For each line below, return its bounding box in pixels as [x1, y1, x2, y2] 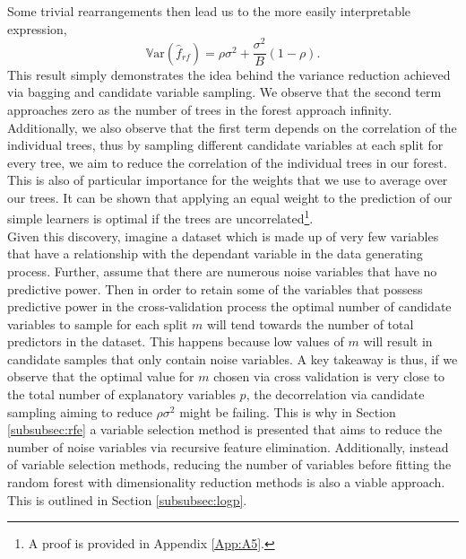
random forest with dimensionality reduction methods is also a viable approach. [7, 473, 445, 492]
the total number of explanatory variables [7, 385, 236, 404]
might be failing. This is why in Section [179, 402, 396, 421]
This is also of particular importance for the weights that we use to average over [7, 170, 448, 189]
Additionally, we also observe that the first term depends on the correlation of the [7, 118, 457, 136]
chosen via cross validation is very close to [213, 367, 445, 386]
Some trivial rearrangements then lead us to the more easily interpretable [7, 2, 411, 20]
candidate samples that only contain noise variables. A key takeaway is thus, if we [7, 349, 458, 368]
